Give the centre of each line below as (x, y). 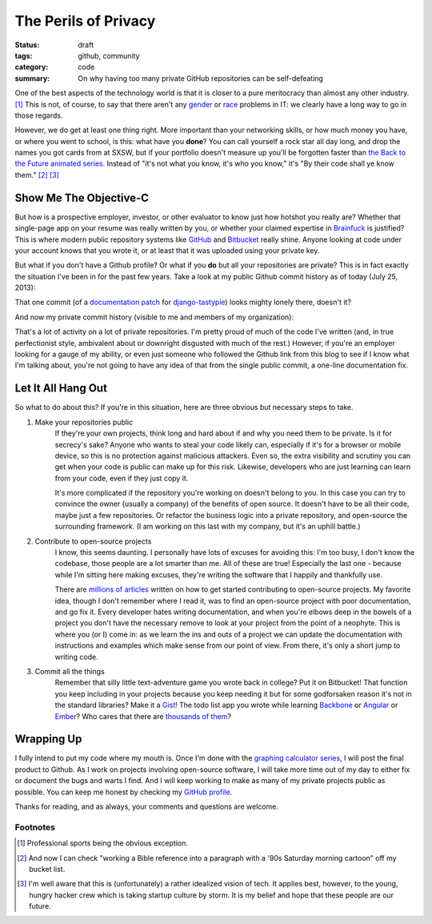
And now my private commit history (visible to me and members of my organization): (154, 317)
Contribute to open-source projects (93, 541)
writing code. (77, 657)
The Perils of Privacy (85, 21)
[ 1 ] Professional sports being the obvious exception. (102, 843)
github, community (109, 55)
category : (32, 67)
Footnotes (35, 827)
